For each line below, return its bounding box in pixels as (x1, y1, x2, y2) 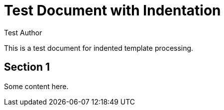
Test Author (4, 28, 42, 37)
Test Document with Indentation (4, 2, 221, 19)
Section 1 (4, 61, 50, 74)
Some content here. (4, 82, 69, 91)
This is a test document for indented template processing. (4, 43, 194, 52)
